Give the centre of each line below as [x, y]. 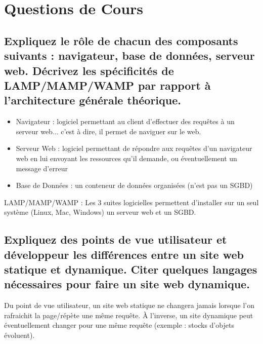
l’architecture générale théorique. [93, 100]
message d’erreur [42, 168]
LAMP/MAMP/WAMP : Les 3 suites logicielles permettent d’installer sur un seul [131, 202]
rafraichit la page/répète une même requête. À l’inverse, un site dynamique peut [129, 315]
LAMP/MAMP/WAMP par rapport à [107, 85]
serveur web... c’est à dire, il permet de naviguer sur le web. [108, 131]
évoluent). [19, 335]
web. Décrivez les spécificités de [89, 70]
